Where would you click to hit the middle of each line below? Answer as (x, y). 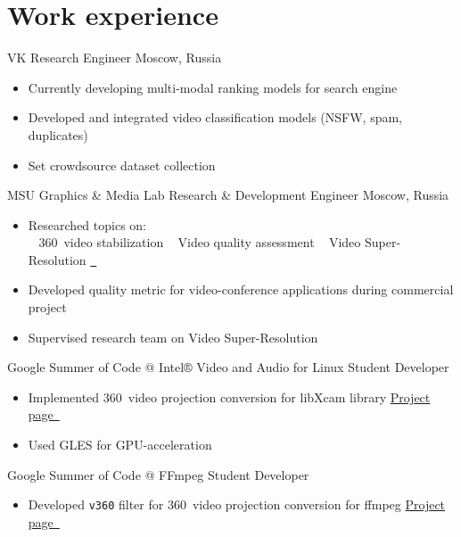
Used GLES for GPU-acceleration (120, 445)
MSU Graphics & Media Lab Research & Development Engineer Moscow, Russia (228, 195)
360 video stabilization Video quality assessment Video (200, 242)
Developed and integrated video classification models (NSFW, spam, (215, 117)
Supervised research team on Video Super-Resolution (173, 337)
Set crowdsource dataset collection (122, 165)
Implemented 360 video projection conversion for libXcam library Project (229, 397)
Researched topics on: (87, 224)
